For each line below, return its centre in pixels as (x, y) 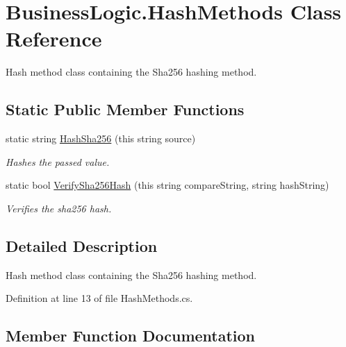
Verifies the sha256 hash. (59, 208)
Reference (54, 39)
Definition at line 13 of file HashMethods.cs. (99, 298)
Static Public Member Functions (125, 109)
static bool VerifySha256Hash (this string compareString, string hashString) (167, 185)
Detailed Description (82, 245)
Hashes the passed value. (58, 161)
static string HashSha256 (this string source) (101, 138)
